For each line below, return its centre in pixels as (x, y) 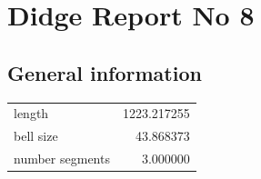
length (31, 113)
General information (105, 72)
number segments (62, 159)
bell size (36, 136)
